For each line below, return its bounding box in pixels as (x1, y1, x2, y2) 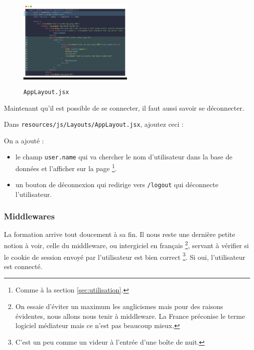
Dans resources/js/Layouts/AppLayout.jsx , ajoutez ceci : (4, 119, 184, 129)
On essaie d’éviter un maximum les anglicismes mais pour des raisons (15, 301, 223, 311)
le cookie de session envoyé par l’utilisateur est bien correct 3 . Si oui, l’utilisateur (4, 250, 246, 262)
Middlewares (4, 210, 55, 222)
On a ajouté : (4, 135, 44, 145)
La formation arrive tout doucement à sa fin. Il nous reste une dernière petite (4, 229, 235, 239)
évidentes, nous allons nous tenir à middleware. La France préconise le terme (15, 311, 245, 321)
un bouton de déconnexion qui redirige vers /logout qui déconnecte (15, 179, 218, 190)
